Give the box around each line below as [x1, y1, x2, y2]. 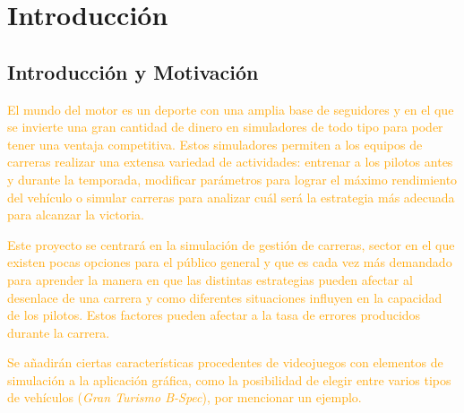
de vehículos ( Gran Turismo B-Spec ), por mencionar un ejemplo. [7, 388, 362, 407]
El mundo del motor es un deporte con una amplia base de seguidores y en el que [7, 99, 454, 118]
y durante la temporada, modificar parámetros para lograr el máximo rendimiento [7, 169, 458, 188]
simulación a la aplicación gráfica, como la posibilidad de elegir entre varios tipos [7, 370, 451, 389]
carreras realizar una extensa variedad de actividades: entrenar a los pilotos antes [7, 152, 453, 171]
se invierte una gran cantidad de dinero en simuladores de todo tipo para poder [7, 117, 443, 136]
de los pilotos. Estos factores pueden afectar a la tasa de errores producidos [7, 305, 421, 324]
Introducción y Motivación [7, 57, 259, 85]
